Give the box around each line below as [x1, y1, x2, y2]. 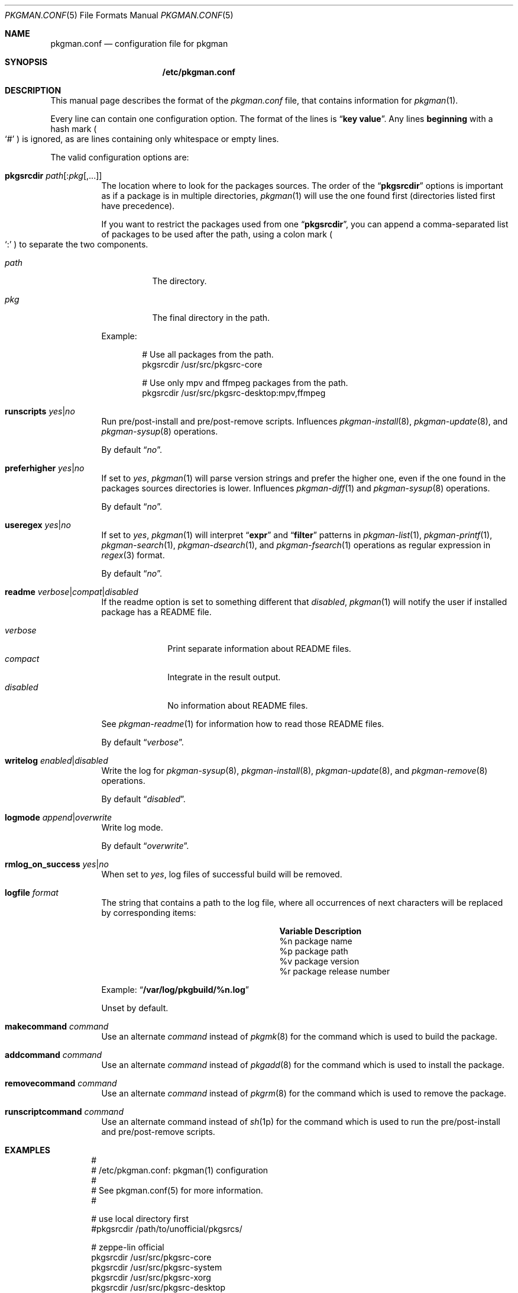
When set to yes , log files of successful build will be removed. [101, 869, 342, 879]
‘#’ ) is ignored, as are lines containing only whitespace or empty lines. [5, 134, 279, 144]
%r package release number [279, 966, 390, 976]
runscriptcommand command [5, 1107, 124, 1117]
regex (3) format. [101, 550, 165, 560]
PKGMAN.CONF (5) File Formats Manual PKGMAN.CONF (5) [5, 10, 234, 20]
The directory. [152, 276, 207, 286]
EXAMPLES [5, 1145, 50, 1155]
